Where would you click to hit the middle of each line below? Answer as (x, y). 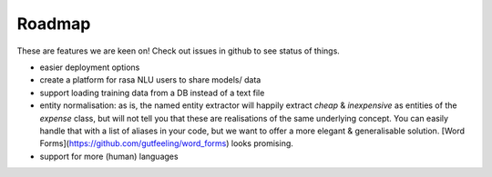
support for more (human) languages (109, 156)
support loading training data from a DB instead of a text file (152, 93)
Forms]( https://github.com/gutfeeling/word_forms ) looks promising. (166, 143)
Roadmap (54, 24)
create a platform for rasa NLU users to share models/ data (150, 80)
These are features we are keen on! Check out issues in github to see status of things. (179, 51)
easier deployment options (90, 67)
